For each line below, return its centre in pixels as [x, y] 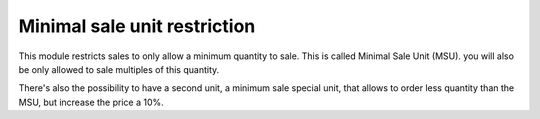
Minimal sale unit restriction [137, 26]
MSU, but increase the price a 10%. [91, 102]
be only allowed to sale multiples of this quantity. [119, 69]
